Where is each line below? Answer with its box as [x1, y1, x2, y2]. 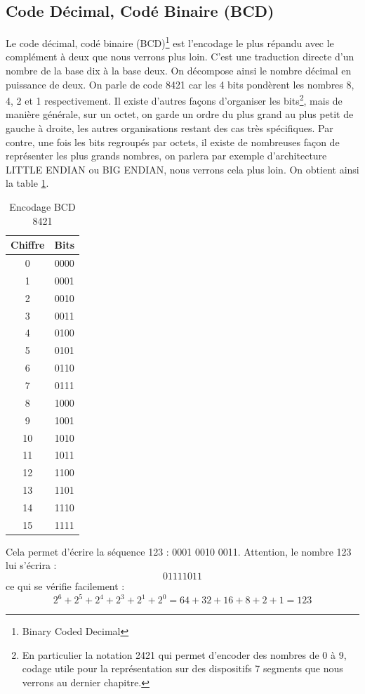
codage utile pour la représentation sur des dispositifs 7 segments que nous [22, 661, 343, 676]
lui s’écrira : [6, 558, 57, 572]
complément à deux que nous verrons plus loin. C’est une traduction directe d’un [6, 49, 354, 64]
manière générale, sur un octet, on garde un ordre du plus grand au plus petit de [6, 107, 354, 122]
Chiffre [11, 237, 45, 252]
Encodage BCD [9, 199, 76, 214]
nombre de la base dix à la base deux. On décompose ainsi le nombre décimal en [6, 63, 352, 78]
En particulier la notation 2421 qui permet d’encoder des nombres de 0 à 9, [22, 647, 347, 662]
